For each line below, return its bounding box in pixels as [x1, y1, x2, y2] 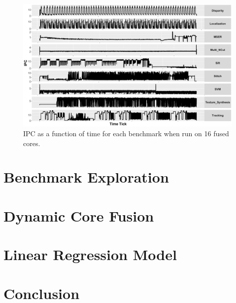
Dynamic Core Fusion [3, 205, 154, 226]
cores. [23, 138, 40, 148]
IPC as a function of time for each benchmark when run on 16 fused [23, 128, 229, 139]
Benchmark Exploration [3, 167, 169, 187]
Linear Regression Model [3, 244, 177, 265]
